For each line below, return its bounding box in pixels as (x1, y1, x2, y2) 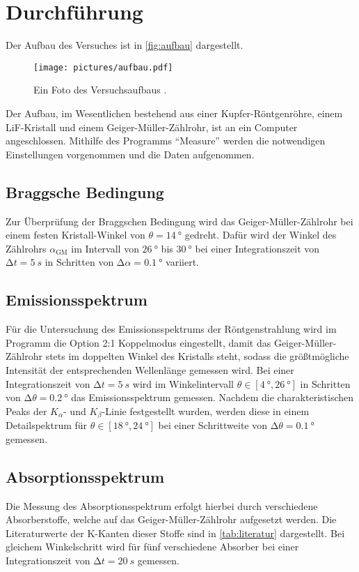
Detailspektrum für (6, 418, 88, 432)
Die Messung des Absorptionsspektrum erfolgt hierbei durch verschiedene (6, 498, 318, 513)
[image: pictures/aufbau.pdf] (33, 62, 173, 73)
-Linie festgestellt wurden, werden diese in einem (102, 403, 310, 418)
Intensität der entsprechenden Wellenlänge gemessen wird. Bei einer (6, 362, 294, 377)
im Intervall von (71, 241, 139, 255)
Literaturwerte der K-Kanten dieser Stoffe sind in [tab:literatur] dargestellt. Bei (6, 525, 345, 540)
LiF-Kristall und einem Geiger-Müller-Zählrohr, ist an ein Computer (6, 119, 298, 134)
